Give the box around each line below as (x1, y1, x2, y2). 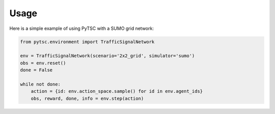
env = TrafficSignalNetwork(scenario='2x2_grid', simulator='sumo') (20, 53, 195, 59)
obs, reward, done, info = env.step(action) (31, 95, 144, 101)
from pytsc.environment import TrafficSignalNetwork (20, 39, 155, 45)
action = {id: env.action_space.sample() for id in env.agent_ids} (31, 89, 203, 94)
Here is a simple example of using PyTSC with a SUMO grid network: (9, 25, 154, 31)
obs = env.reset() (20, 60, 66, 66)
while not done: (20, 81, 61, 87)
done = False (20, 67, 53, 73)
